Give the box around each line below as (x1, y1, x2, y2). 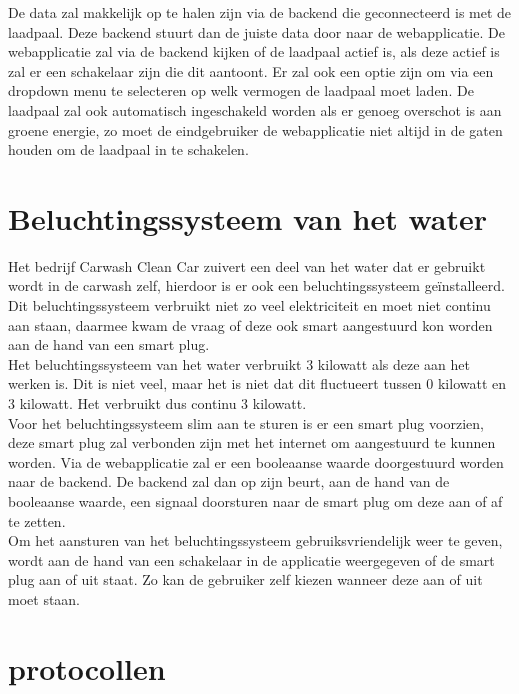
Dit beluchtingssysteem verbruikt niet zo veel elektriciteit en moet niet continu (8, 295, 491, 316)
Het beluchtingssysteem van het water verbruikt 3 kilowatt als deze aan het (8, 353, 470, 374)
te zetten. (8, 510, 66, 531)
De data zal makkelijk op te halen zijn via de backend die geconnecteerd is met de (8, 2, 512, 22)
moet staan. (8, 588, 81, 609)
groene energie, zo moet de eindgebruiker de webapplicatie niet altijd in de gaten (8, 119, 503, 140)
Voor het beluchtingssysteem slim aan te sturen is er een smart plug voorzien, (8, 412, 484, 433)
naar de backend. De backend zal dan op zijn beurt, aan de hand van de (8, 471, 450, 492)
